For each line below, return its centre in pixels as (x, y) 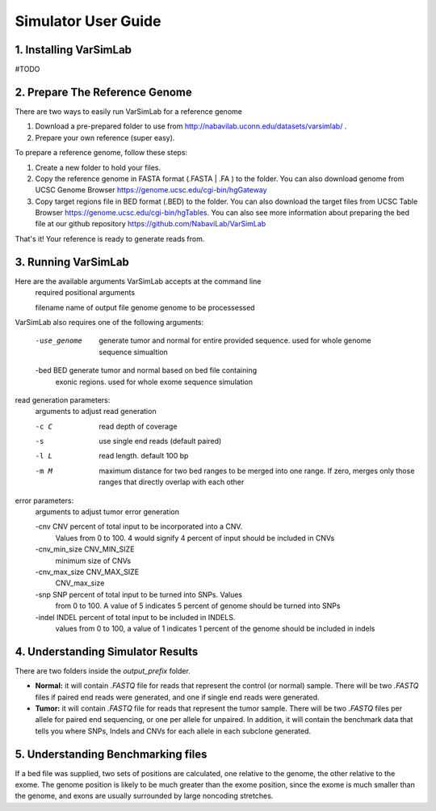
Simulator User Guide (88, 21)
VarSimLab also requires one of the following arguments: (109, 322)
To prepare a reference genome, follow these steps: (101, 153)
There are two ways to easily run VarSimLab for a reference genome (128, 111)
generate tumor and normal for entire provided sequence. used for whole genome (235, 340)
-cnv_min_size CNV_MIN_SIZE (85, 549)
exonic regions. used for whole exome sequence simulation (154, 382)
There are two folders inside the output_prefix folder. (103, 670)
